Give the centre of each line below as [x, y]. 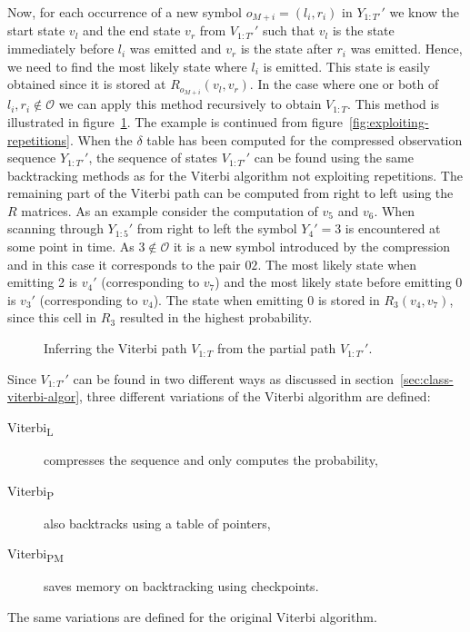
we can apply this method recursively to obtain [190, 104]
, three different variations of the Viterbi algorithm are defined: [255, 396]
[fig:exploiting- [389, 121]
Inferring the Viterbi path [115, 348]
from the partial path [276, 348]
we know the [425, 12]
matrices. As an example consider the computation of [170, 210]
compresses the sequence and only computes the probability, [211, 459]
